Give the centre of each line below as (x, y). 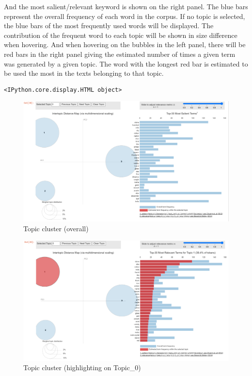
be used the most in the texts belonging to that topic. (84, 73)
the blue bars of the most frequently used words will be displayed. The (109, 26)
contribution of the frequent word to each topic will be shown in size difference (121, 35)
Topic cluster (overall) (56, 228)
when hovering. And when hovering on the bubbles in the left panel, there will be (125, 44)
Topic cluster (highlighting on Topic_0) (82, 367)
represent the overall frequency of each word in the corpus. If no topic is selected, (125, 16)
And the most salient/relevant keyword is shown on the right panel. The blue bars (126, 6)
